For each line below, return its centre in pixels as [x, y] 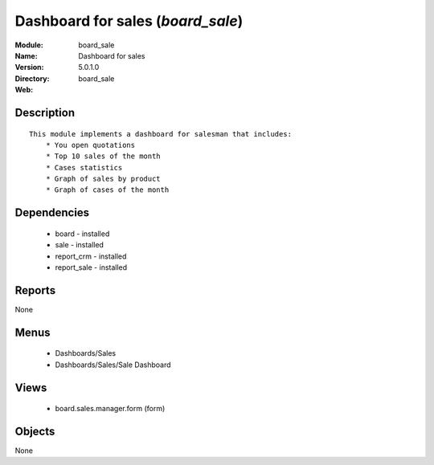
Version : [29, 67]
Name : [26, 55]
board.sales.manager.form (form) [110, 409]
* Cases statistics [84, 167]
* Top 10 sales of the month [103, 156]
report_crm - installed [91, 256]
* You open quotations [90, 145]
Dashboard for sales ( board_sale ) [129, 21]
